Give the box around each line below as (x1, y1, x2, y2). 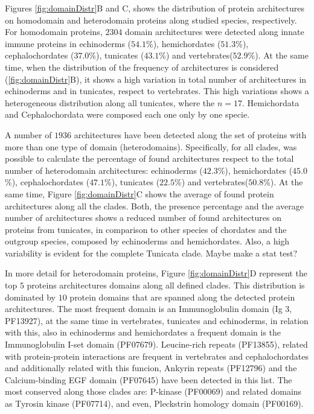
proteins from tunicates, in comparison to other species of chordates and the (5, 223, 287, 235)
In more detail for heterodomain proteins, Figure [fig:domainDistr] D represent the (5, 267, 307, 279)
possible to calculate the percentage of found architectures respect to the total (5, 152, 294, 165)
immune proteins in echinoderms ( (5, 37, 132, 49)
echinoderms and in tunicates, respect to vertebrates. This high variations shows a (5, 84, 309, 97)
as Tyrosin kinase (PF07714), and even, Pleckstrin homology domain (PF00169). (5, 397, 304, 409)
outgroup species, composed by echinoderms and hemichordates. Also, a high (5, 235, 290, 247)
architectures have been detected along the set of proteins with (74, 128, 307, 141)
